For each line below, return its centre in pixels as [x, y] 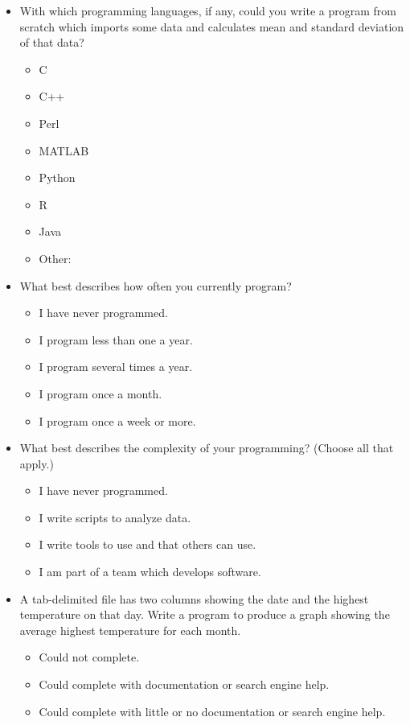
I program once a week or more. [117, 420]
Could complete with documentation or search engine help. [184, 684]
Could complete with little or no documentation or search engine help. [212, 711]
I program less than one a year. [116, 339]
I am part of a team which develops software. [150, 572]
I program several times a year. [116, 367]
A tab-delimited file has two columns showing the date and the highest [194, 598]
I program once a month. [100, 393]
